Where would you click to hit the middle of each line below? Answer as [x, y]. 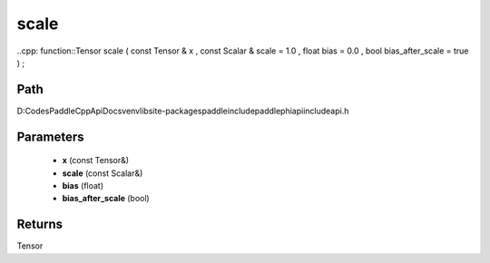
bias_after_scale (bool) [106, 199]
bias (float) [83, 186]
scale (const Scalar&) [103, 173]
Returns [40, 224]
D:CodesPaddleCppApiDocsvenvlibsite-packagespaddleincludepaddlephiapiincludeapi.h [183, 111]
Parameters [50, 136]
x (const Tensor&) [96, 161]
